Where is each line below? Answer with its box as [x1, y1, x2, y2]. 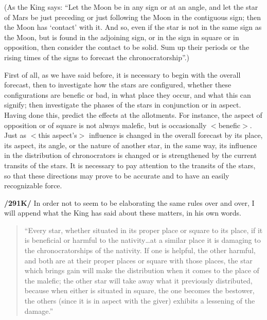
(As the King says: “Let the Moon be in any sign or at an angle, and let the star [4, 2, 258, 12]
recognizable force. [4, 180, 62, 191]
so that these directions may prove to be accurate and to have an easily [4, 170, 229, 181]
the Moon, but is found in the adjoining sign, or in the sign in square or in [4, 31, 239, 42]
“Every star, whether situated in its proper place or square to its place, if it [24, 224, 263, 235]
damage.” [24, 305, 54, 316]
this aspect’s [38, 130, 77, 140]
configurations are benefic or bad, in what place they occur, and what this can [4, 89, 251, 100]
